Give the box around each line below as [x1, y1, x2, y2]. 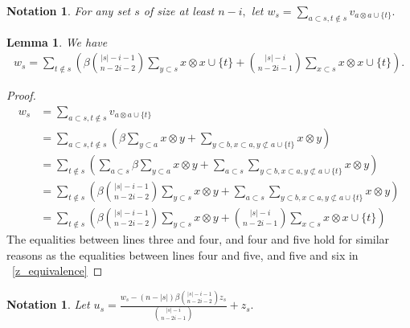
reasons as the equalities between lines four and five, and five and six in [6, 246, 359, 263]
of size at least [143, 2, 215, 18]
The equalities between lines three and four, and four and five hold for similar [6, 230, 390, 247]
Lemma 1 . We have [6, 33, 108, 50]
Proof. [6, 87, 36, 104]
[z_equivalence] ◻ [12, 262, 103, 279]
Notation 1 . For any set [6, 2, 131, 18]
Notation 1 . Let [6, 296, 90, 313]
